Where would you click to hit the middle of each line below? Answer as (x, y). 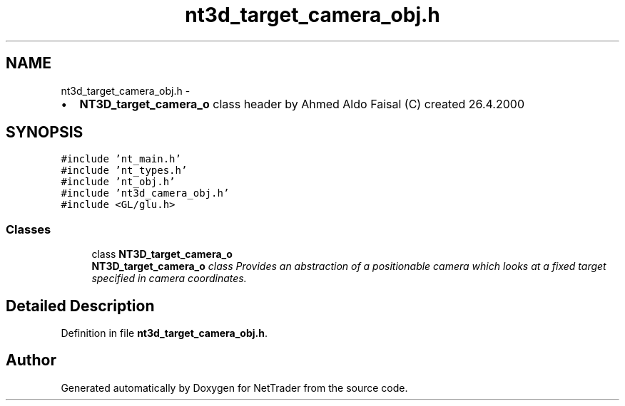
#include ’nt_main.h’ (121, 159)
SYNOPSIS (45, 132)
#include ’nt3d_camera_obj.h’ (145, 193)
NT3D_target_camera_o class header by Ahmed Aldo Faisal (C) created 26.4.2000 (302, 104)
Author (31, 360)
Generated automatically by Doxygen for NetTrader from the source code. (234, 387)
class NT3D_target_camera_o (162, 254)
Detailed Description (80, 306)
